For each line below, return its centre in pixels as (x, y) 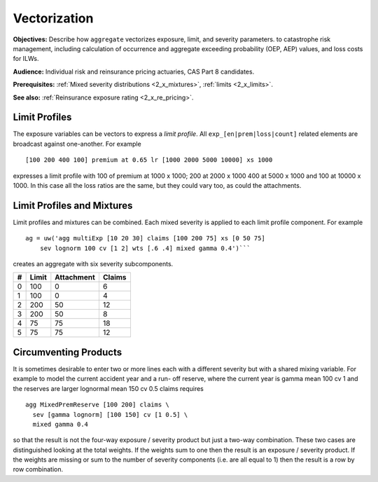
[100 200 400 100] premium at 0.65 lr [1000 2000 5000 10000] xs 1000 (149, 160)
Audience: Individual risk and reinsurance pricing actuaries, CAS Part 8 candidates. (134, 71)
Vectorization (53, 18)
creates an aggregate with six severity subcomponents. (93, 264)
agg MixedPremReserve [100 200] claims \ (97, 405)
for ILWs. (26, 59)
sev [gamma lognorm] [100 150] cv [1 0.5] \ (110, 414)
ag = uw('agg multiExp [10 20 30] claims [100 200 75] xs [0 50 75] (145, 239)
